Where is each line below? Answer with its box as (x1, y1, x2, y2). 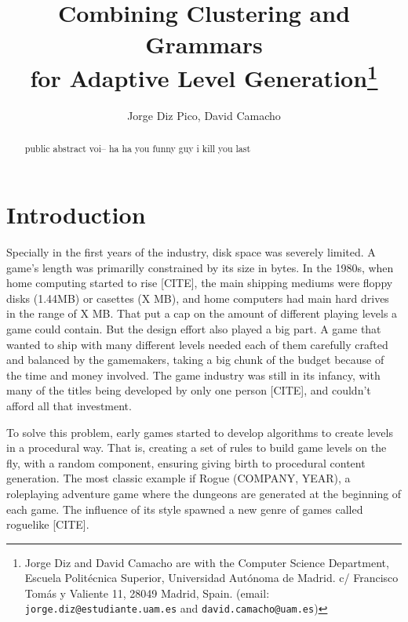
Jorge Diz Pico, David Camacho (127, 107, 281, 124)
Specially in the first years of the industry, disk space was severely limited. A (6, 244, 376, 260)
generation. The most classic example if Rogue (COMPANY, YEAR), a (6, 470, 351, 486)
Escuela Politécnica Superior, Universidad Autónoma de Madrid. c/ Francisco (24, 569, 399, 586)
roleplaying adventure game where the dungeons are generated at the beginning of (6, 485, 402, 501)
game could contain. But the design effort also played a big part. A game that (6, 320, 381, 336)
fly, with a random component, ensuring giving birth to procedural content (6, 454, 366, 471)
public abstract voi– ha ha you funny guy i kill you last (24, 142, 251, 155)
